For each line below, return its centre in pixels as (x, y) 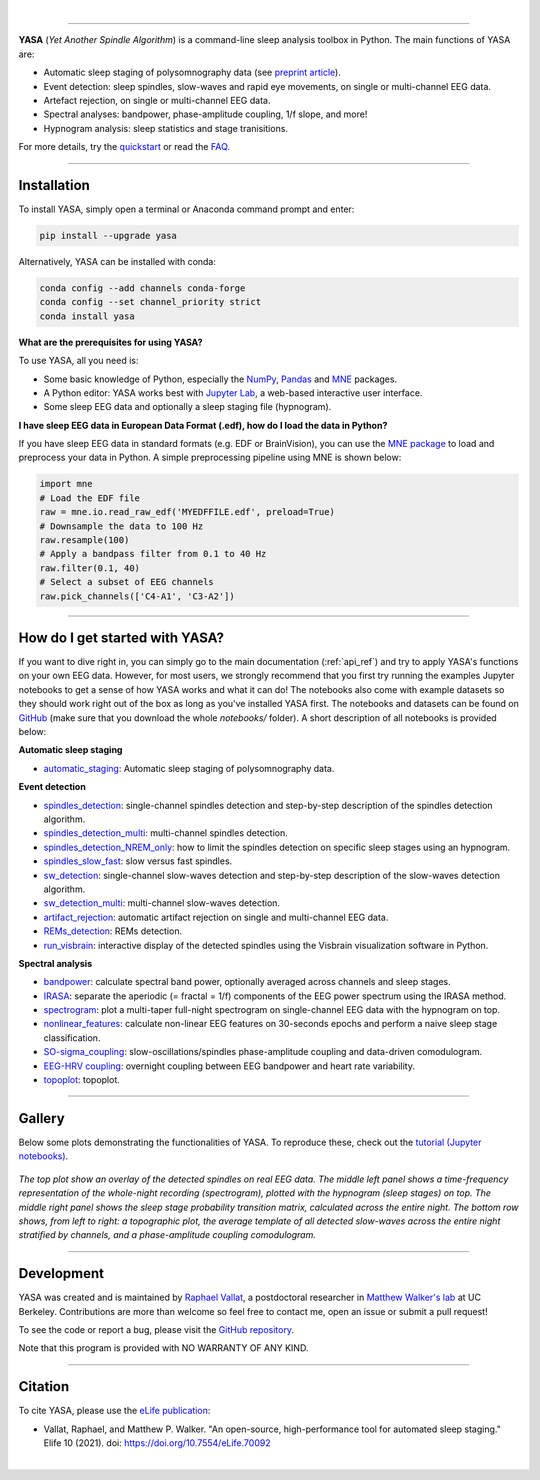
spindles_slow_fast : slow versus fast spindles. (138, 861)
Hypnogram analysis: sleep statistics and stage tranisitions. (166, 128)
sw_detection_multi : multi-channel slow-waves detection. (161, 903)
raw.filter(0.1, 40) (89, 568)
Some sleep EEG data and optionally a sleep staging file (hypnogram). (187, 407)
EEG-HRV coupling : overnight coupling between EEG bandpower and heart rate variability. (229, 1066)
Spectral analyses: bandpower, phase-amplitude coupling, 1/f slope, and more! (205, 114)
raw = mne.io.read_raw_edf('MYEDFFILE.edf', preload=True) (187, 512)
